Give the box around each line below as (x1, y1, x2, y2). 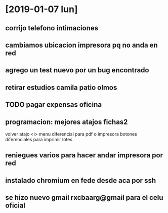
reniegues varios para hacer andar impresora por (5, 151, 163, 160)
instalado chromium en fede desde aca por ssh (5, 176, 156, 185)
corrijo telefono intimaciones (5, 24, 99, 32)
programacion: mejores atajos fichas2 (5, 117, 128, 126)
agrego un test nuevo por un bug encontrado (5, 66, 149, 74)
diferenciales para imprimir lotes (5, 136, 72, 142)
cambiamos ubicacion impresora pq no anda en (5, 40, 158, 49)
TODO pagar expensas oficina (5, 100, 102, 109)
